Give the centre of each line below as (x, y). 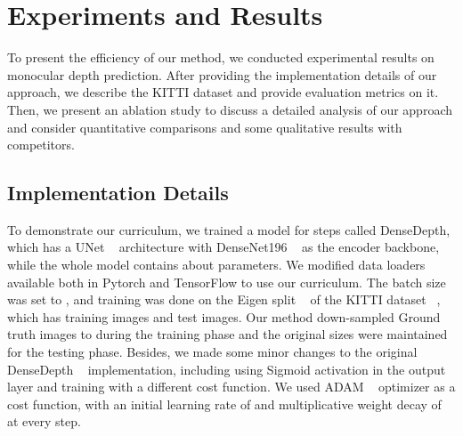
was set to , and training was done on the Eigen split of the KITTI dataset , (224, 299)
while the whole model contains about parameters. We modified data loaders (216, 265)
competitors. (41, 145)
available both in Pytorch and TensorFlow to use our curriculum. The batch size (227, 282)
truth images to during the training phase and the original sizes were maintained (227, 334)
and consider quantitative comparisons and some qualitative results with (205, 127)
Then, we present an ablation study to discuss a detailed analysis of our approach (230, 109)
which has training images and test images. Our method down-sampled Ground (224, 316)
